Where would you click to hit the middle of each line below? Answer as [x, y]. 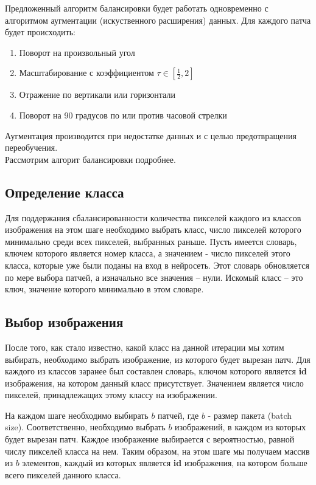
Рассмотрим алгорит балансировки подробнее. [90, 159]
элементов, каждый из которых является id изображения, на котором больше [165, 463]
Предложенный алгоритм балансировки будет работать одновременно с [137, 8]
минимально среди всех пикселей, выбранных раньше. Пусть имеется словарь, [151, 241]
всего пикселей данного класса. [63, 474]
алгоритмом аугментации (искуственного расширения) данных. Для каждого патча [158, 20]
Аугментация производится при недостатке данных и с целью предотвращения [151, 135]
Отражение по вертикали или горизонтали [97, 95]
